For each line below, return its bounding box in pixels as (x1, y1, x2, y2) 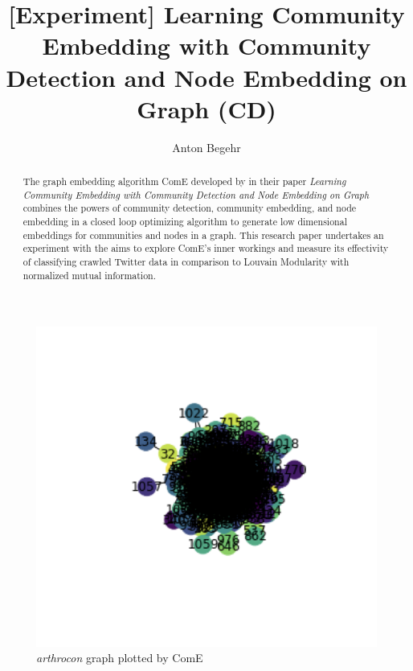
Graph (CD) (137, 92, 276, 125)
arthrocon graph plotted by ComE (36, 649, 203, 666)
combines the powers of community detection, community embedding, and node (22, 201, 357, 215)
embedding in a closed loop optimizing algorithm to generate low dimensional (22, 215, 347, 228)
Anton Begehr (172, 138, 241, 155)
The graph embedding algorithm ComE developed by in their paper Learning (22, 175, 346, 188)
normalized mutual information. (22, 268, 157, 282)
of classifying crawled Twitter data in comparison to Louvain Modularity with (22, 255, 350, 269)
